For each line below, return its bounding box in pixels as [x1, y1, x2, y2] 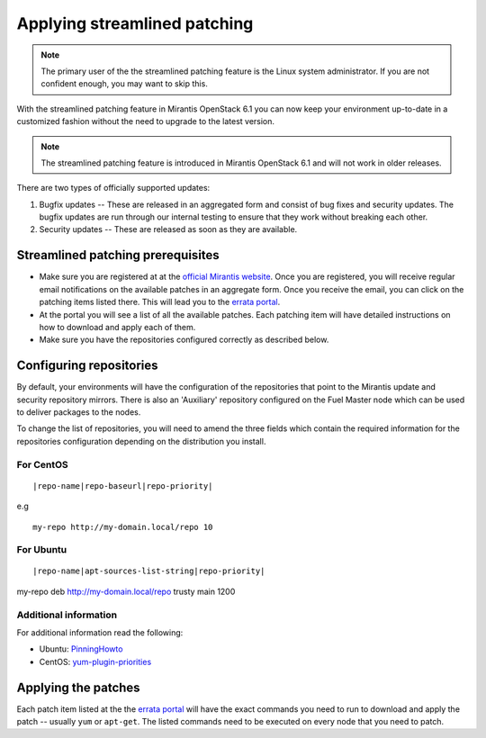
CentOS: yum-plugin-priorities [39, 656, 152, 667]
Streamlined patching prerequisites [16, 247, 220, 263]
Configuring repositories [16, 358, 158, 373]
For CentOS [16, 458, 69, 471]
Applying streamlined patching [16, 13, 254, 33]
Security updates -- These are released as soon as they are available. [39, 224, 298, 235]
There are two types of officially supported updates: [16, 183, 211, 193]
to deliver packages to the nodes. [16, 407, 141, 418]
